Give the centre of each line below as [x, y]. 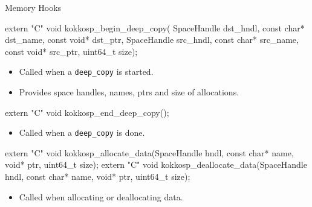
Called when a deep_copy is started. [86, 72]
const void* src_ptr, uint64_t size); [71, 51]
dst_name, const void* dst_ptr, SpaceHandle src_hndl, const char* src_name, [152, 40]
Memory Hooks [33, 7]
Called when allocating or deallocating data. [101, 196]
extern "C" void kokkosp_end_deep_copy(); [87, 112]
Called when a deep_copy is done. [82, 132]
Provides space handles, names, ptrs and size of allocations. [129, 92]
